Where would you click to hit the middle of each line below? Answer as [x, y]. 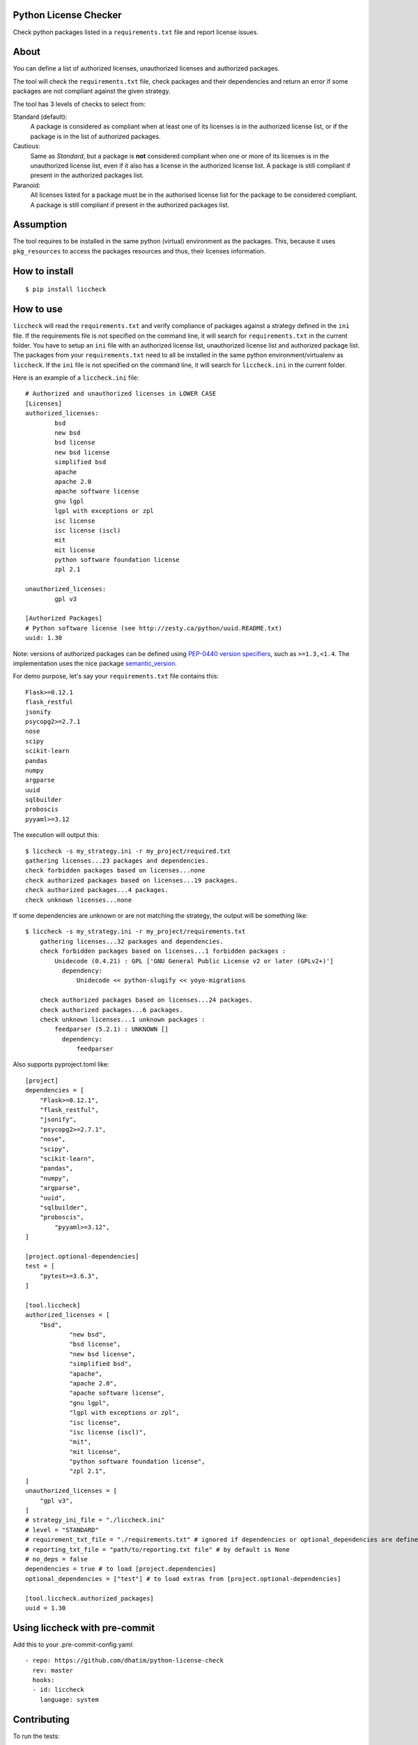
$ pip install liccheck [66, 289]
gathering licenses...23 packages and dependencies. [117, 861]
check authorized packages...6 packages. [111, 1010]
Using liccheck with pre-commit [84, 1627]
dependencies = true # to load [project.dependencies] [121, 1569]
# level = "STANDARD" [62, 1530]
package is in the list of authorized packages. [95, 136]
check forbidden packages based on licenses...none [115, 870]
